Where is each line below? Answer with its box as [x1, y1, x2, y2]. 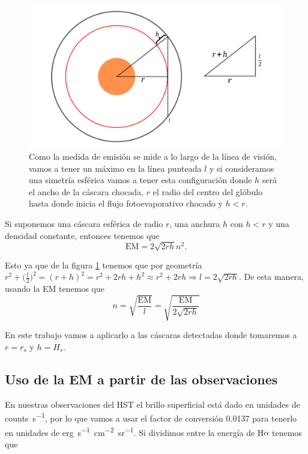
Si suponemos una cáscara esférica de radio [5, 217, 163, 230]
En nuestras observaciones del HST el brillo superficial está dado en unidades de [5, 398, 300, 410]
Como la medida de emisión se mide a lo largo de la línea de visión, [29, 150, 277, 163]
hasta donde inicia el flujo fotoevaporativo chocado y [29, 197, 223, 210]
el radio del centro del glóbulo [152, 185, 263, 198]
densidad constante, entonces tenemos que [5, 229, 160, 241]
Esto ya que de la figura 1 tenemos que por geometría [5, 258, 202, 271]
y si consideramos [210, 162, 274, 174]
